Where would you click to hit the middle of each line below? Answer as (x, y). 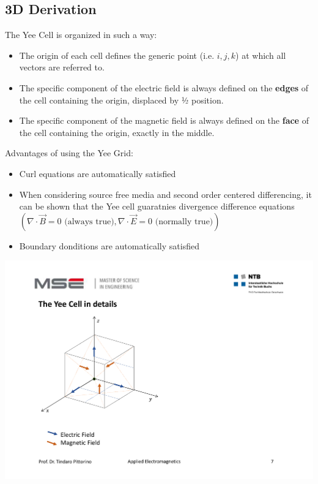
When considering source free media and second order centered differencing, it (165, 194)
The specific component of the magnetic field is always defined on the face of (164, 120)
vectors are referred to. (62, 67)
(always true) (89, 221)
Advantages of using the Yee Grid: (69, 153)
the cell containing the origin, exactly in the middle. (117, 132)
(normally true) (184, 221)
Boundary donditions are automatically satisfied (109, 245)
